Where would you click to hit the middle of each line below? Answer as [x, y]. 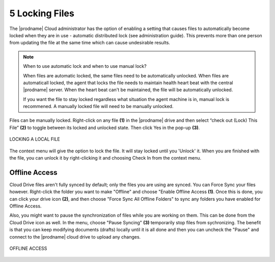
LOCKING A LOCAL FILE [35, 139]
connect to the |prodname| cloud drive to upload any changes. [75, 237]
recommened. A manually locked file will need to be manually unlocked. [98, 107]
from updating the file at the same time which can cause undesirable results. [90, 43]
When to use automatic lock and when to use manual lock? [85, 66]
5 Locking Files [42, 13]
